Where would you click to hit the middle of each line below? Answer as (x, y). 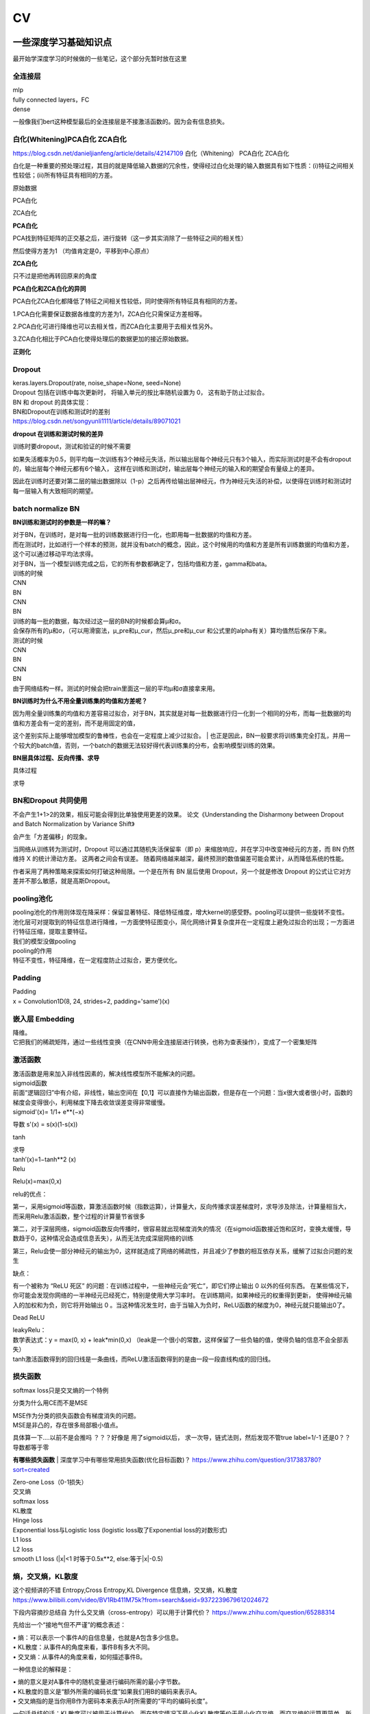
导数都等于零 (31, 1447)
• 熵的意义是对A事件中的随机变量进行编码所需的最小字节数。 (98, 1682)
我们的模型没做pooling (44, 941)
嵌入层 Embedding (44, 1019)
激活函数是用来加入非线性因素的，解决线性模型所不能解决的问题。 (106, 1074)
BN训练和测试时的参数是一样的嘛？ (62, 522)
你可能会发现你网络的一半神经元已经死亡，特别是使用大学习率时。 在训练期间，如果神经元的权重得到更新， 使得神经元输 (182, 1295)
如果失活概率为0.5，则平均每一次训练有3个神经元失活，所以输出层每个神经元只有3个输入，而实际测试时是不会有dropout (182, 459)
